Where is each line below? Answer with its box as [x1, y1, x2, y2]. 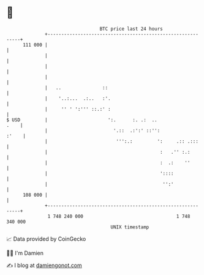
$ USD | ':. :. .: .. [6, 116, 157, 123]
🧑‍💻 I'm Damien [6, 249, 44, 257]
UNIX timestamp [110, 224, 149, 230]
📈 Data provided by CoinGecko [6, 235, 86, 243]
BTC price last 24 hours [99, 26, 164, 32]
